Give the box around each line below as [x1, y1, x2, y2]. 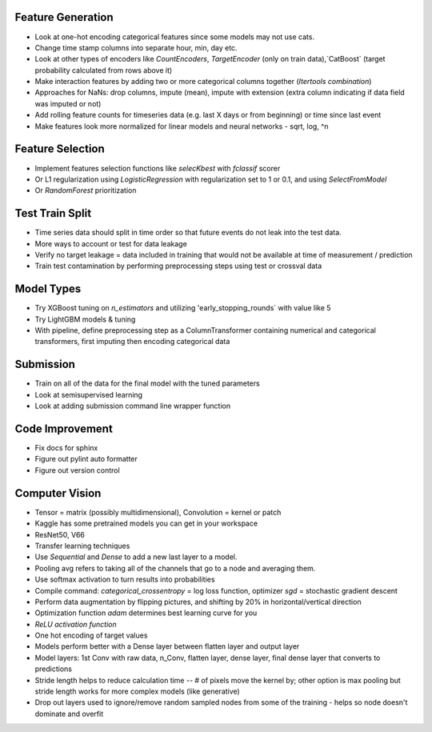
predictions [34, 664, 72, 674]
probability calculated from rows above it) [34, 65, 173, 75]
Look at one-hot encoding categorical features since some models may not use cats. [34, 32, 315, 42]
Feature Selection [14, 142, 106, 156]
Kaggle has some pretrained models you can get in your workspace [34, 518, 258, 528]
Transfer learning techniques [34, 541, 130, 550]
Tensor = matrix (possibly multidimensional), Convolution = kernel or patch [34, 507, 282, 517]
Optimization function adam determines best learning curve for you [34, 608, 258, 618]
